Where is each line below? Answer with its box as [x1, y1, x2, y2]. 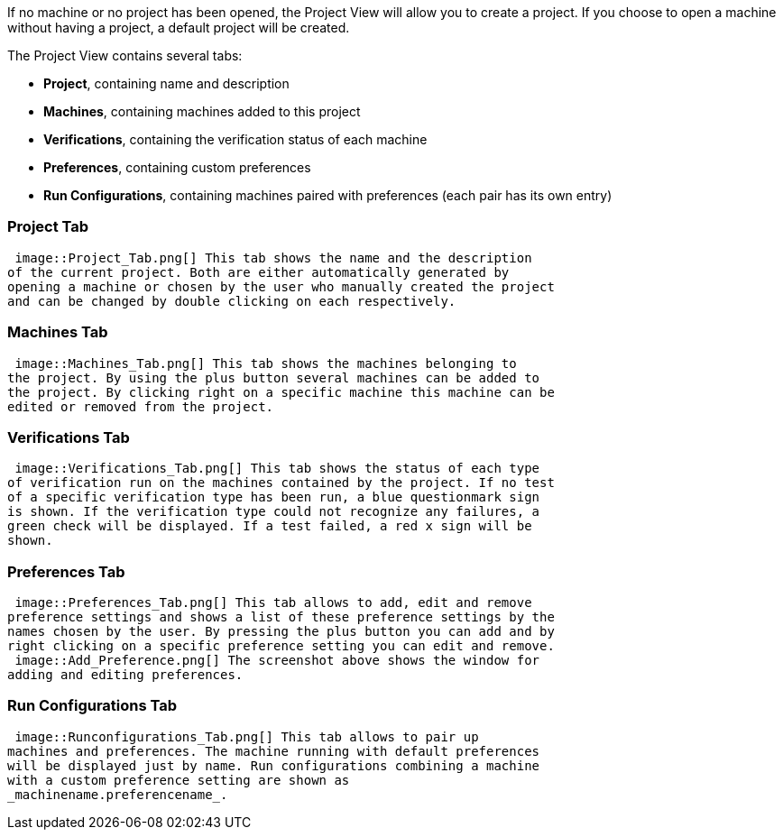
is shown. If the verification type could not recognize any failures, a [7, 504, 540, 520]
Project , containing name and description [43, 76, 290, 91]
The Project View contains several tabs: [7, 48, 243, 63]
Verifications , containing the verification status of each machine [43, 132, 428, 147]
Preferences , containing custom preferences [43, 160, 311, 175]
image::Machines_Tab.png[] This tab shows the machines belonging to [14, 355, 517, 371]
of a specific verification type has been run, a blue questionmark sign [7, 490, 540, 505]
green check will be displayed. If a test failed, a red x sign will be [7, 519, 532, 534]
